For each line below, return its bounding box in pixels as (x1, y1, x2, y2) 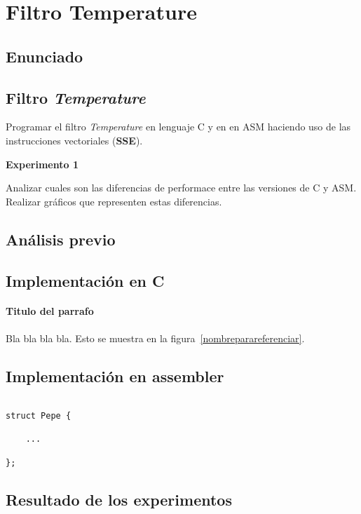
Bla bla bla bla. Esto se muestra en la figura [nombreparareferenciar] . (6, 330, 305, 345)
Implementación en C (6, 269, 165, 291)
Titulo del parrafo (6, 304, 94, 318)
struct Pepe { (6, 411, 71, 421)
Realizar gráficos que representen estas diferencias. (6, 194, 222, 208)
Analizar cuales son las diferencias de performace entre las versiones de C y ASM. (6, 180, 357, 195)
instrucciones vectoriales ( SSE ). (6, 133, 143, 147)
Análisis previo (6, 228, 116, 250)
